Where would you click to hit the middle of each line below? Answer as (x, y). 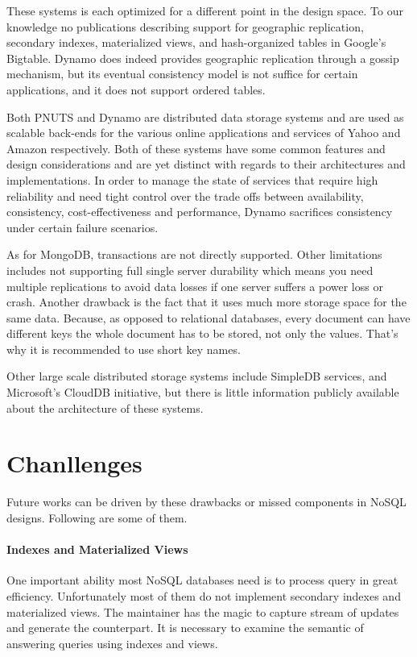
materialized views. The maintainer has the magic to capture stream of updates (203, 611)
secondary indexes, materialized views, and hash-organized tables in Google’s (196, 42)
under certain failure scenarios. (83, 227)
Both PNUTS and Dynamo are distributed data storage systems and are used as (205, 116)
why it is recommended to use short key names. (124, 349)
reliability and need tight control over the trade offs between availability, (185, 195)
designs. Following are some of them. (97, 517)
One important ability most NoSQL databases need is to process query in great (202, 580)
